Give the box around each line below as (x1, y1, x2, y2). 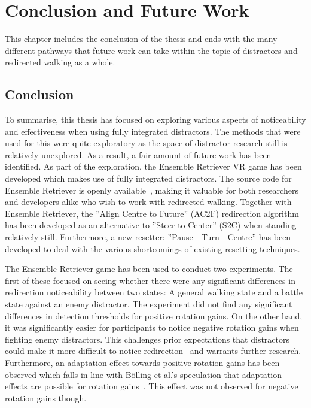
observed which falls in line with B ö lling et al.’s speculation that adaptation (5, 368, 282, 380)
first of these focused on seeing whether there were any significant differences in (5, 274, 295, 286)
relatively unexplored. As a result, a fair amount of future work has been (5, 148, 272, 161)
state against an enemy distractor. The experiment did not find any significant (5, 298, 292, 310)
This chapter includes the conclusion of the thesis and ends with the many (5, 32, 278, 45)
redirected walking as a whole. (5, 56, 115, 68)
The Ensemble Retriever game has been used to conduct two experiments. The (5, 262, 293, 275)
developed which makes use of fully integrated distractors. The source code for (5, 172, 292, 185)
